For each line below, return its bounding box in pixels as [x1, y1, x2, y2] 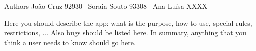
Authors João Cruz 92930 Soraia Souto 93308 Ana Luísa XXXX [4, 1, 208, 11]
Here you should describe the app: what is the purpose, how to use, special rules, [4, 17, 252, 28]
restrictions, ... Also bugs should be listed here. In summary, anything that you [4, 27, 247, 38]
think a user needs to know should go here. [4, 37, 136, 47]
